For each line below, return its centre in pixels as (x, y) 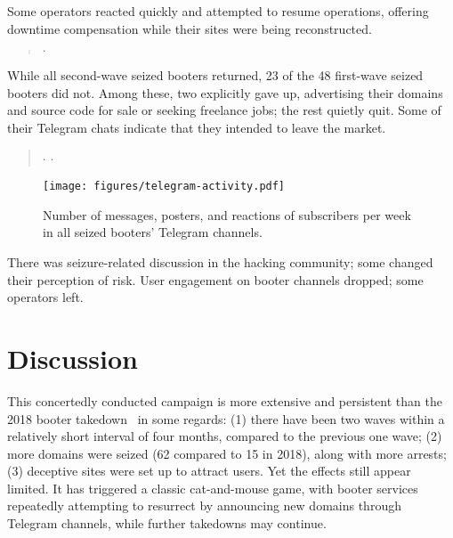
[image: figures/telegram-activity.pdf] (164, 187)
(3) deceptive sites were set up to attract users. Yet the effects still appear (209, 471)
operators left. (45, 297)
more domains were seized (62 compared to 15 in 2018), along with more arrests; (227, 453)
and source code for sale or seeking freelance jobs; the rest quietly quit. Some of (224, 110)
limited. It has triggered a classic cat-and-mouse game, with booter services (213, 488)
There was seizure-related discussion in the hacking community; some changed (220, 262)
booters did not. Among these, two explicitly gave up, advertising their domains (225, 92)
